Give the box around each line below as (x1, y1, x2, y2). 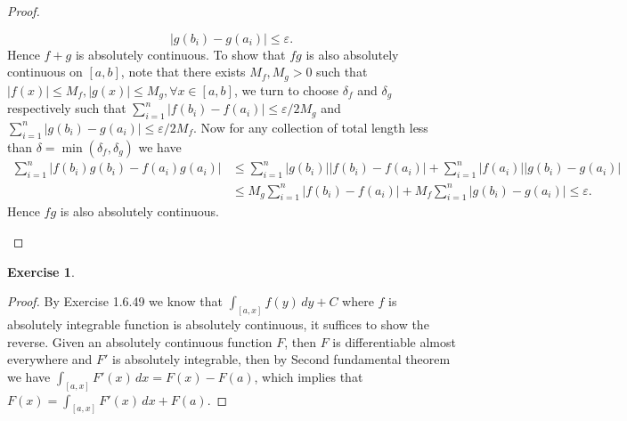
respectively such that (7, 99, 126, 117)
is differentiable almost (332, 332, 456, 351)
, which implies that (254, 367, 363, 385)
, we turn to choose (233, 80, 339, 99)
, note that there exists (120, 62, 246, 81)
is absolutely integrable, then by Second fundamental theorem (112, 350, 451, 368)
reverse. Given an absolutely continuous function (7, 332, 273, 351)
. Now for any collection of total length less (193, 117, 428, 136)
